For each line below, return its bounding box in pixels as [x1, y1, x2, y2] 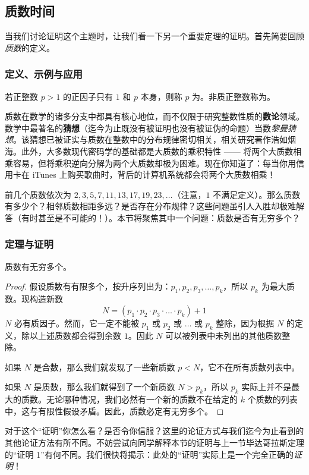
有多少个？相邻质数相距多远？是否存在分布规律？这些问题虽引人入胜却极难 [5, 200, 296, 212]
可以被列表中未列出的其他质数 [165, 329, 282, 341]
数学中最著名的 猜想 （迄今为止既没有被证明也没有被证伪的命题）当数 [5, 121, 271, 134]
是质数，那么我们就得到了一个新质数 [33, 380, 175, 393]
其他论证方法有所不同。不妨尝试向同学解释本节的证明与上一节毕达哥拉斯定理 [5, 436, 304, 448]
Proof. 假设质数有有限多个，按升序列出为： [5, 280, 171, 292]
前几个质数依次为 [5, 188, 71, 200]
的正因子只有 [63, 90, 113, 102]
